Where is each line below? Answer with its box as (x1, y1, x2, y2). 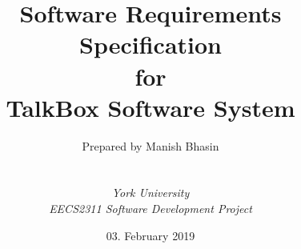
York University (111, 184, 190, 201)
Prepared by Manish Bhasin (82, 137, 219, 154)
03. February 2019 (106, 227, 195, 243)
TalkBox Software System (6, 90, 295, 123)
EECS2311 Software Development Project (49, 200, 252, 217)
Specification (79, 28, 222, 61)
